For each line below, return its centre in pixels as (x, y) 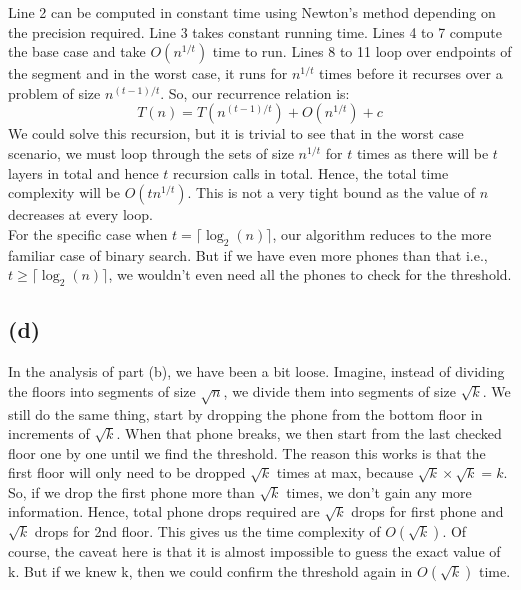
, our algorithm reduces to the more (382, 233)
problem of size (54, 92)
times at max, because (345, 472)
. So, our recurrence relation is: (255, 92)
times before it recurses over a (411, 73)
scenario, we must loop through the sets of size (151, 152)
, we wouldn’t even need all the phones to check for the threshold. (310, 274)
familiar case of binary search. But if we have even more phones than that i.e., (248, 254)
